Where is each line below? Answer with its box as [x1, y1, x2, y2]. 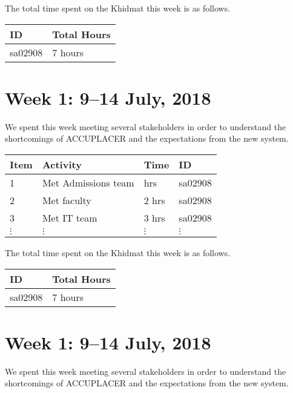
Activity [42, 157, 82, 171]
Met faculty [42, 193, 91, 207]
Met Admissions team [42, 175, 134, 190]
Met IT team [42, 210, 97, 225]
